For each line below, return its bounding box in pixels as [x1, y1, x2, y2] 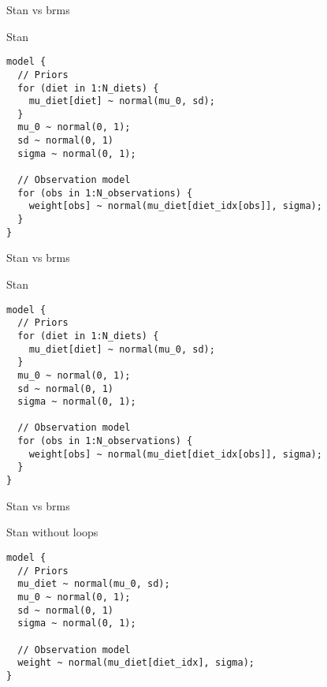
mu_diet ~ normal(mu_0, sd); [17, 578, 170, 590]
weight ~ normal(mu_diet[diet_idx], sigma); [17, 657, 255, 669]
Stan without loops [6, 524, 98, 540]
